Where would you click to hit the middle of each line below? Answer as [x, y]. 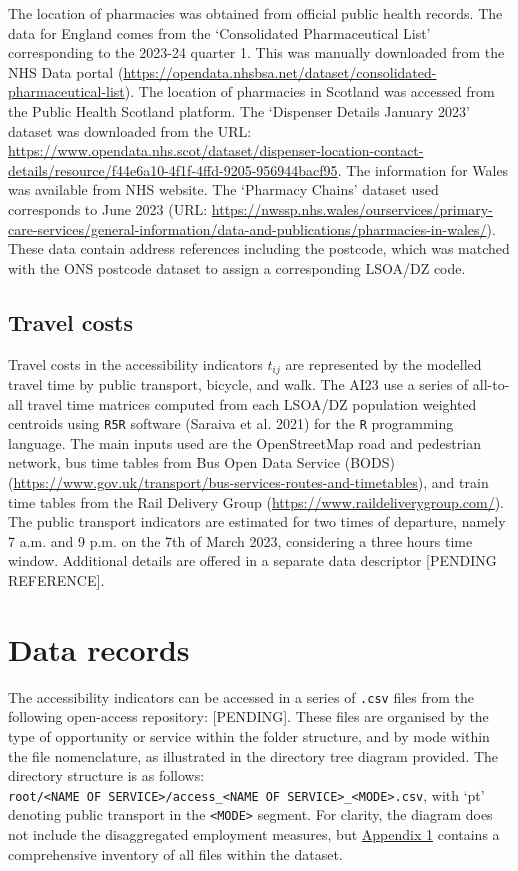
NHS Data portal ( [66, 71]
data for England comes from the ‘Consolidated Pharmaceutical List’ [219, 32]
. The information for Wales [423, 169]
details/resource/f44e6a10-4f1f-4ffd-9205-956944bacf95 [173, 169]
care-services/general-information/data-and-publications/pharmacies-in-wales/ [247, 228]
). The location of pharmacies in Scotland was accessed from [309, 91]
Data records [99, 648]
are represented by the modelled [383, 363]
